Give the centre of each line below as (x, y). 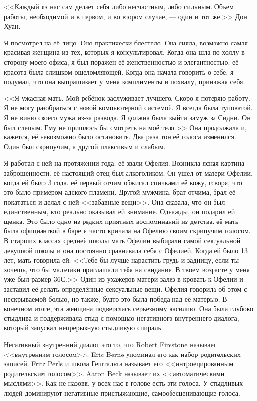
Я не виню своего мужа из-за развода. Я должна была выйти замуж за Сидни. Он (127, 117)
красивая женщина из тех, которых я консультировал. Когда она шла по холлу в (124, 52)
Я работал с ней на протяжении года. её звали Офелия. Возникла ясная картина (124, 163)
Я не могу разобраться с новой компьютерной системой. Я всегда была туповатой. (128, 108)
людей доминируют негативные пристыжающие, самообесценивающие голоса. (122, 392)
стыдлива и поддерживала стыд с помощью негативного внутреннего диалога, (122, 318)
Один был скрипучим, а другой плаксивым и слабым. (85, 146)
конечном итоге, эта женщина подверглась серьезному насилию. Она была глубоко (128, 308)
